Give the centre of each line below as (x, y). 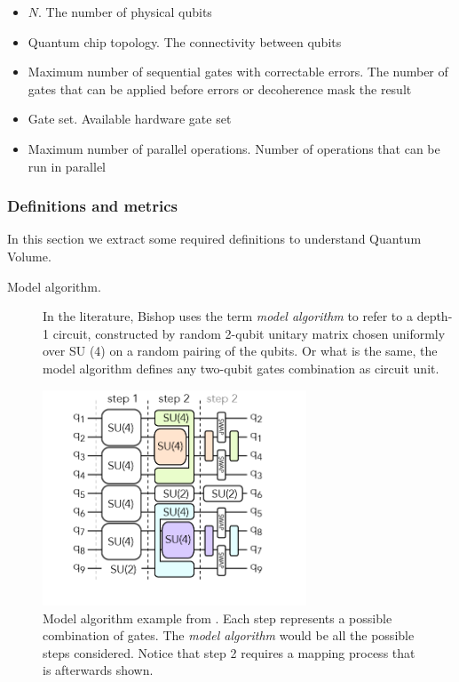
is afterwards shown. (98, 670)
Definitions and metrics (92, 206)
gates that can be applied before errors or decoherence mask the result (220, 88)
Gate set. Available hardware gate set (130, 119)
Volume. (29, 256)
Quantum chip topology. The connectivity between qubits (185, 41)
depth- (435, 316)
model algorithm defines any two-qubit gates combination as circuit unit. (241, 368)
